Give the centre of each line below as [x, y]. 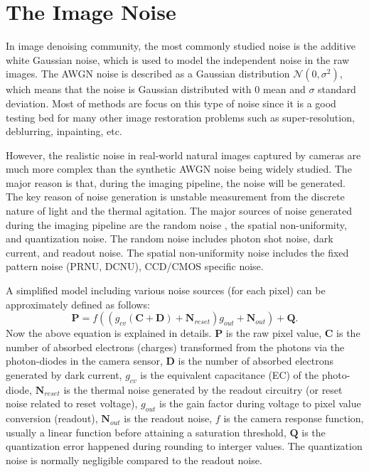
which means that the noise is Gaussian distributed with [129, 89]
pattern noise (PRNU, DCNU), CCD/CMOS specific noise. [135, 266]
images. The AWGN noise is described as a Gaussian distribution [148, 74]
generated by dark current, [64, 375]
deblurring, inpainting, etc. [64, 131]
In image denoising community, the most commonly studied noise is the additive [181, 46]
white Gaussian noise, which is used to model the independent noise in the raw [178, 59]
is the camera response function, [294, 418]
